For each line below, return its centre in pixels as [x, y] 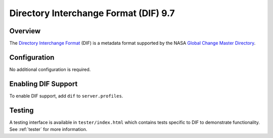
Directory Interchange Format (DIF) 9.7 [92, 13]
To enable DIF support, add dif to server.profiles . [66, 96]
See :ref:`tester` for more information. [48, 129]
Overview [25, 31]
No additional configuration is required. [50, 69]
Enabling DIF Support [43, 84]
